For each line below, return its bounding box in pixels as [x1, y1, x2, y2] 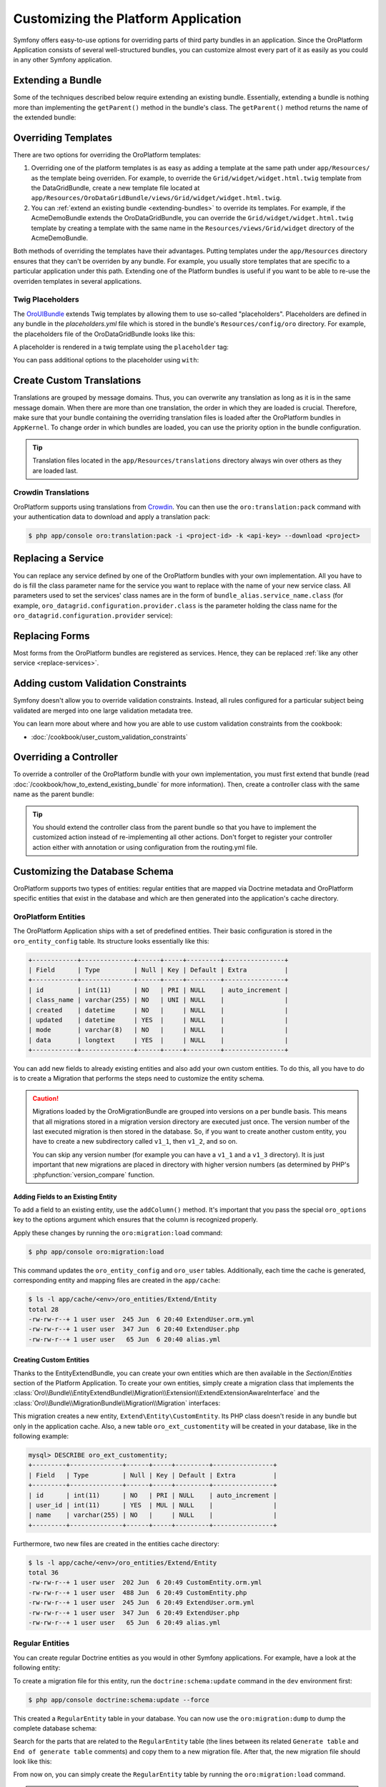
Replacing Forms [13, 630, 90, 642]
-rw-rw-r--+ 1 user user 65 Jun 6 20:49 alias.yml [28, 1619, 221, 1627]
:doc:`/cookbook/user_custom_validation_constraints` [31, 733, 189, 741]
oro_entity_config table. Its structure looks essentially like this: [13, 936, 210, 945]
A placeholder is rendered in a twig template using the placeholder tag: [13, 342, 229, 351]
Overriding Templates [13, 132, 113, 144]
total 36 [28, 1569, 59, 1577]
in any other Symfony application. [13, 56, 112, 64]
